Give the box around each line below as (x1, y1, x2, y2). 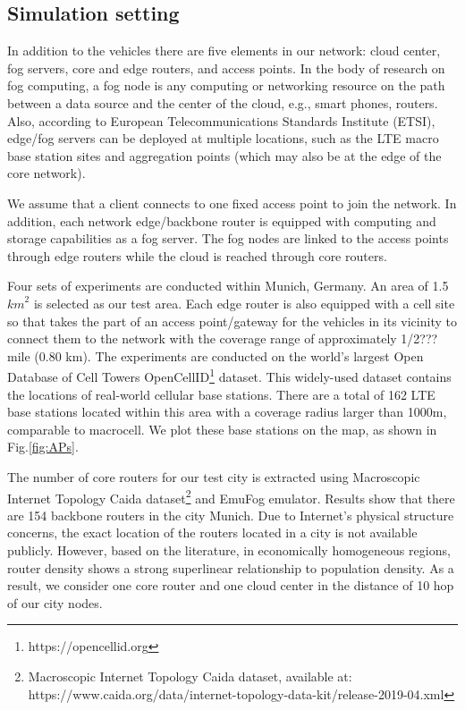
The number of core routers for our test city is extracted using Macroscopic (7, 467, 420, 486)
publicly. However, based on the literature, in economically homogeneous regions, (7, 540, 451, 559)
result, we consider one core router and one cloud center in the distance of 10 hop (7, 576, 454, 595)
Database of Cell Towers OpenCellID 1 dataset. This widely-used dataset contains (7, 365, 452, 385)
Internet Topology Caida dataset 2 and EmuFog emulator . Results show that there (7, 486, 455, 507)
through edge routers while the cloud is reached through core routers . (7, 246, 387, 265)
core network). (7, 164, 86, 182)
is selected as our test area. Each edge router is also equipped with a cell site (33, 293, 455, 312)
